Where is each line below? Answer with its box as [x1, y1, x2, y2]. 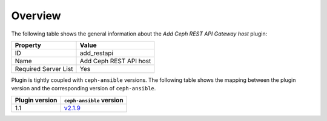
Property [15, 41, 42, 49]
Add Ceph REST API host [79, 57, 151, 65]
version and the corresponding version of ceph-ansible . [11, 85, 156, 92]
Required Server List [15, 64, 73, 73]
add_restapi [79, 49, 114, 57]
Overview [11, 9, 61, 22]
